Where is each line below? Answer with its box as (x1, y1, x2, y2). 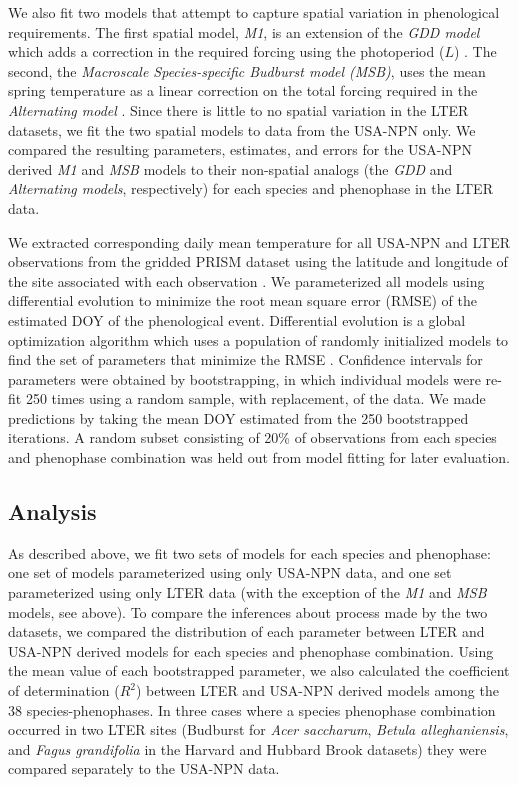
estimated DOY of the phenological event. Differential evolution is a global (8, 309, 466, 330)
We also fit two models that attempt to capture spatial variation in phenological (8, 2, 500, 22)
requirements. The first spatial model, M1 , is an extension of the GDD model (8, 21, 480, 42)
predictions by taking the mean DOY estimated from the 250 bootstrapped (8, 407, 469, 428)
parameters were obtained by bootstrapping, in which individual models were (8, 368, 481, 389)
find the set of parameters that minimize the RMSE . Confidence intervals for (8, 349, 483, 370)
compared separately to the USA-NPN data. (8, 758, 280, 779)
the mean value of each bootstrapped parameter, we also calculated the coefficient (8, 660, 510, 681)
